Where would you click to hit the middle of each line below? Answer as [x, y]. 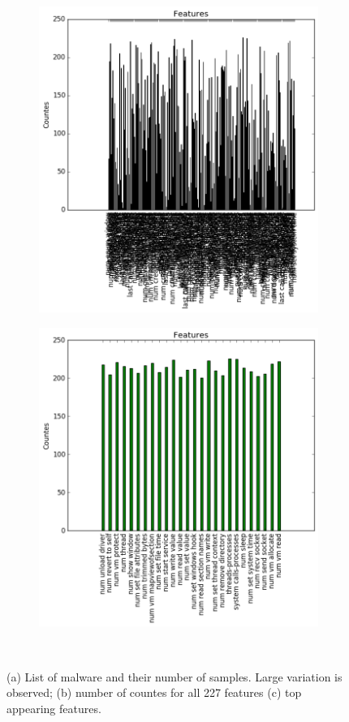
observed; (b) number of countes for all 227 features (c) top [154, 692]
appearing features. [54, 708]
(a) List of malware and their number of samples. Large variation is [174, 676]
